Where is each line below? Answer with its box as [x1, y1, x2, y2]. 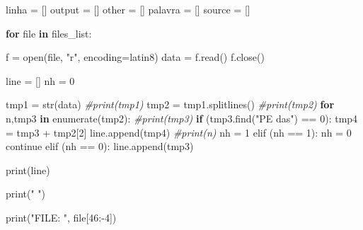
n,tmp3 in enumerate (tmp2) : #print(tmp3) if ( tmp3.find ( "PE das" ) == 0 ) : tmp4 [6, 110, 358, 125]
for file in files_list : [6, 25, 92, 40]
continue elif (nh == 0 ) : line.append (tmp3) [6, 139, 194, 154]
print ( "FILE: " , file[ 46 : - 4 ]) [6, 209, 117, 224]
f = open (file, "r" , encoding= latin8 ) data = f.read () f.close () [6, 50, 265, 64]
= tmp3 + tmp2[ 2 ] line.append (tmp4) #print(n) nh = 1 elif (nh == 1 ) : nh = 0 [6, 125, 352, 139]
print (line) [6, 162, 50, 177]
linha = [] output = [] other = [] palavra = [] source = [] [6, 2, 250, 16]
